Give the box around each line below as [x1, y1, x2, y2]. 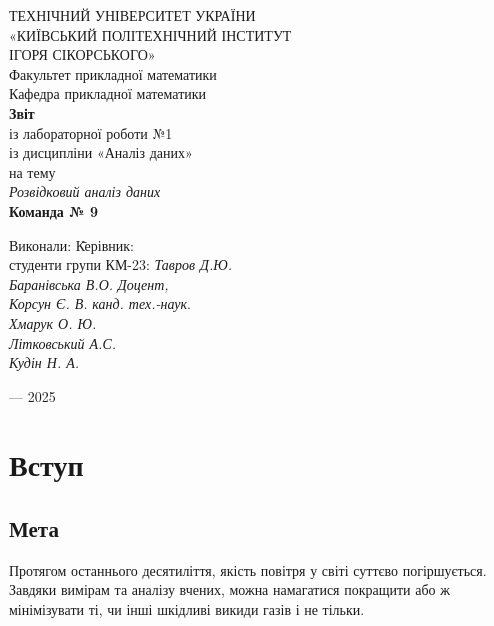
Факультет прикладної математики [9, 63, 217, 84]
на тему [9, 161, 56, 182]
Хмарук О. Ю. [9, 312, 97, 333]
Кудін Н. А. [9, 352, 80, 373]
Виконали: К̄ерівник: [9, 234, 134, 255]
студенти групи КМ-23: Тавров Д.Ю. [9, 254, 232, 275]
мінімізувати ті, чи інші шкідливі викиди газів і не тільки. [9, 599, 365, 620]
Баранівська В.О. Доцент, [9, 273, 169, 294]
